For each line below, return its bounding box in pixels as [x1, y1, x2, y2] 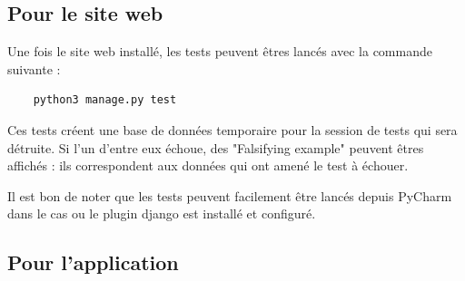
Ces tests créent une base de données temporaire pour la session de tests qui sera [7, 120, 458, 139]
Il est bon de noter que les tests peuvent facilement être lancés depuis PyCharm [7, 186, 452, 205]
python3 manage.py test [33, 93, 177, 107]
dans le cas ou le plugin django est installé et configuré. [7, 204, 316, 223]
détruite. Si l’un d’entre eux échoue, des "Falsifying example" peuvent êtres [7, 138, 424, 157]
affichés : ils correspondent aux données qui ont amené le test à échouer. [7, 156, 409, 175]
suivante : [7, 59, 61, 78]
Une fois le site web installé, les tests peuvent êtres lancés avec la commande [7, 42, 432, 61]
